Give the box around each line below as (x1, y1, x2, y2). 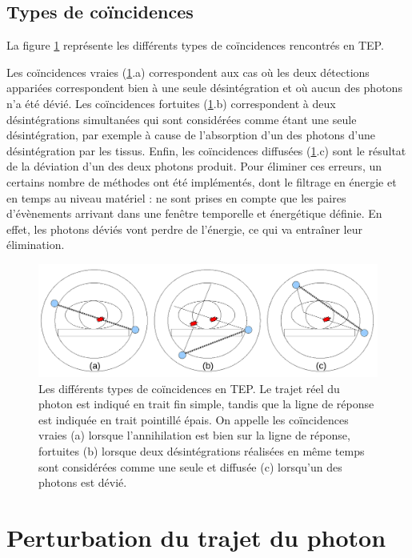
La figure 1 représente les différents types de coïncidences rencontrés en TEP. (6, 37, 384, 54)
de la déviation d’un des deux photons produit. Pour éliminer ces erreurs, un (6, 158, 382, 175)
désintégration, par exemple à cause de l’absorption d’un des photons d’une (6, 126, 375, 143)
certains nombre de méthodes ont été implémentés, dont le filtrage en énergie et (6, 173, 397, 190)
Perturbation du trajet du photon (6, 521, 386, 554)
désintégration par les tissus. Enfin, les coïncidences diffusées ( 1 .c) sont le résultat (6, 142, 406, 159)
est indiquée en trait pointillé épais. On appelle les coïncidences (38, 411, 349, 428)
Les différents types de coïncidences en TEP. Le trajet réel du (38, 379, 340, 396)
